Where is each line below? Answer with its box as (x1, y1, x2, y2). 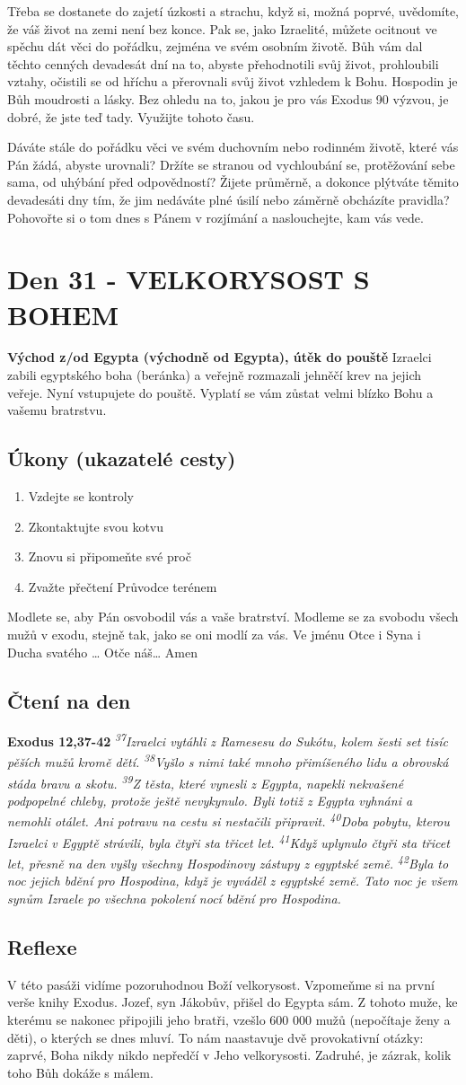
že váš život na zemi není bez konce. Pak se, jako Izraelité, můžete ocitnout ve (7, 19, 437, 38)
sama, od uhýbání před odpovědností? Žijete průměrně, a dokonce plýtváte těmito (7, 172, 459, 191)
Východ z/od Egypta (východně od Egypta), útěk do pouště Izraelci (7, 348, 432, 366)
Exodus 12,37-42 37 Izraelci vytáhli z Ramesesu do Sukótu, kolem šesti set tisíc (7, 729, 448, 751)
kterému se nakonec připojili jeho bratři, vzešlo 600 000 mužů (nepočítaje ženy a (7, 1010, 451, 1029)
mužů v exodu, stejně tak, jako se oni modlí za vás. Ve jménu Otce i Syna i (7, 624, 421, 643)
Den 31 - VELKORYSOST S (7, 260, 370, 297)
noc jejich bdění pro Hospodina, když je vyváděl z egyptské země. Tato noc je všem (7, 871, 458, 890)
